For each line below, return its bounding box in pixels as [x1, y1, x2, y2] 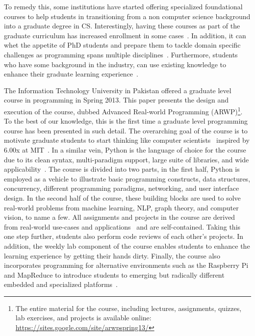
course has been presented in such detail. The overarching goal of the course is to [4, 125, 248, 135]
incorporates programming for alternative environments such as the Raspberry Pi [4, 260, 249, 270]
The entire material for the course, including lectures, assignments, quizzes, [15, 303, 242, 313]
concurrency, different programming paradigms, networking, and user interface [4, 183, 239, 193]
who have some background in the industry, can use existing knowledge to [4, 59, 227, 69]
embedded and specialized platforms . [4, 279, 118, 289]
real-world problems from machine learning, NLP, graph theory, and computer [4, 202, 239, 212]
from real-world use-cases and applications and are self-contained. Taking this [4, 221, 241, 232]
